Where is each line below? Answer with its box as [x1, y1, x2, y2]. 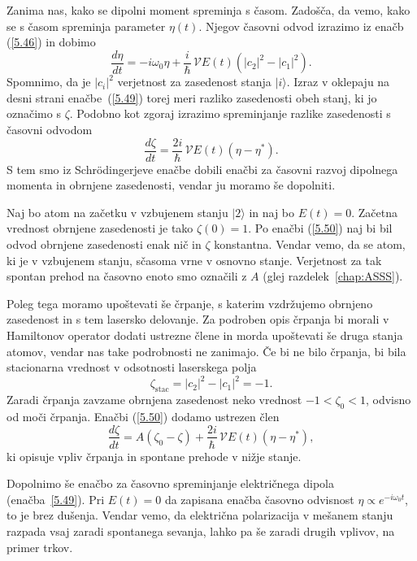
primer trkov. [7, 538, 73, 555]
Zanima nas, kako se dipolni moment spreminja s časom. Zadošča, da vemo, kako [7, 2, 410, 18]
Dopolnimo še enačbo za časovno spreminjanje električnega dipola [7, 475, 335, 492]
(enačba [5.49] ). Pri [7, 490, 105, 507]
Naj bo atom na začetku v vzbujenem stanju [7, 203, 228, 220]
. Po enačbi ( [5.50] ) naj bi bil [248, 220, 393, 237]
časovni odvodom [7, 121, 93, 138]
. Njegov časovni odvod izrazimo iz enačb [198, 17, 404, 34]
